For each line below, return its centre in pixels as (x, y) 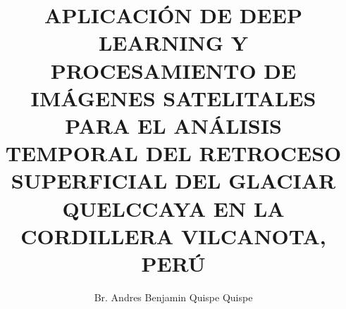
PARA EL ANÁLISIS (173, 125)
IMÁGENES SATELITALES (173, 97)
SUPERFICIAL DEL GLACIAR (173, 181)
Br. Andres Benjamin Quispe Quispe (173, 297)
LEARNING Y (173, 43)
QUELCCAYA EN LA (173, 208)
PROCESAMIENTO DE (173, 70)
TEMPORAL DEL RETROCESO (173, 153)
